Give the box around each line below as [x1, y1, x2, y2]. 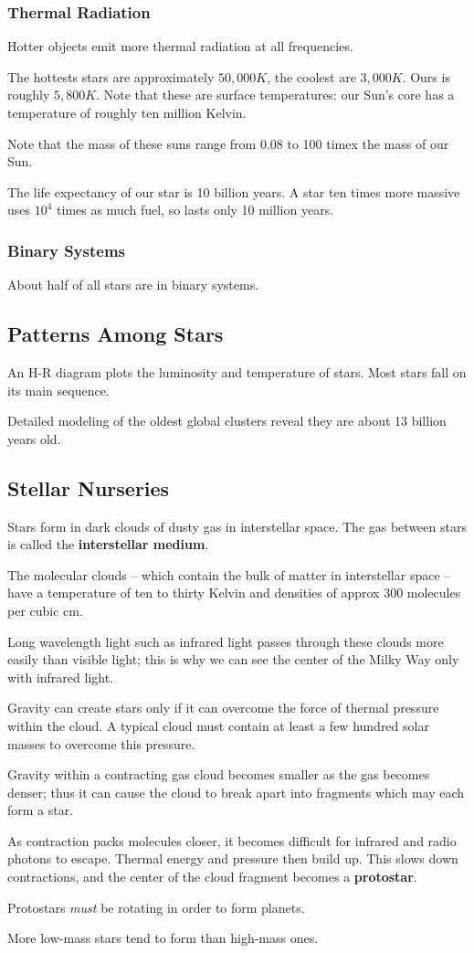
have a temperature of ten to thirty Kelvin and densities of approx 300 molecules [7, 583, 461, 602]
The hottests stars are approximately [7, 67, 215, 86]
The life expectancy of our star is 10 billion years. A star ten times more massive [7, 182, 460, 201]
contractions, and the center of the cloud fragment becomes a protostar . [7, 867, 417, 886]
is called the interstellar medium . [7, 535, 209, 554]
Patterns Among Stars [7, 320, 224, 348]
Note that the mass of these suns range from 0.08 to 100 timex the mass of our [7, 133, 449, 153]
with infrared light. [7, 667, 114, 686]
